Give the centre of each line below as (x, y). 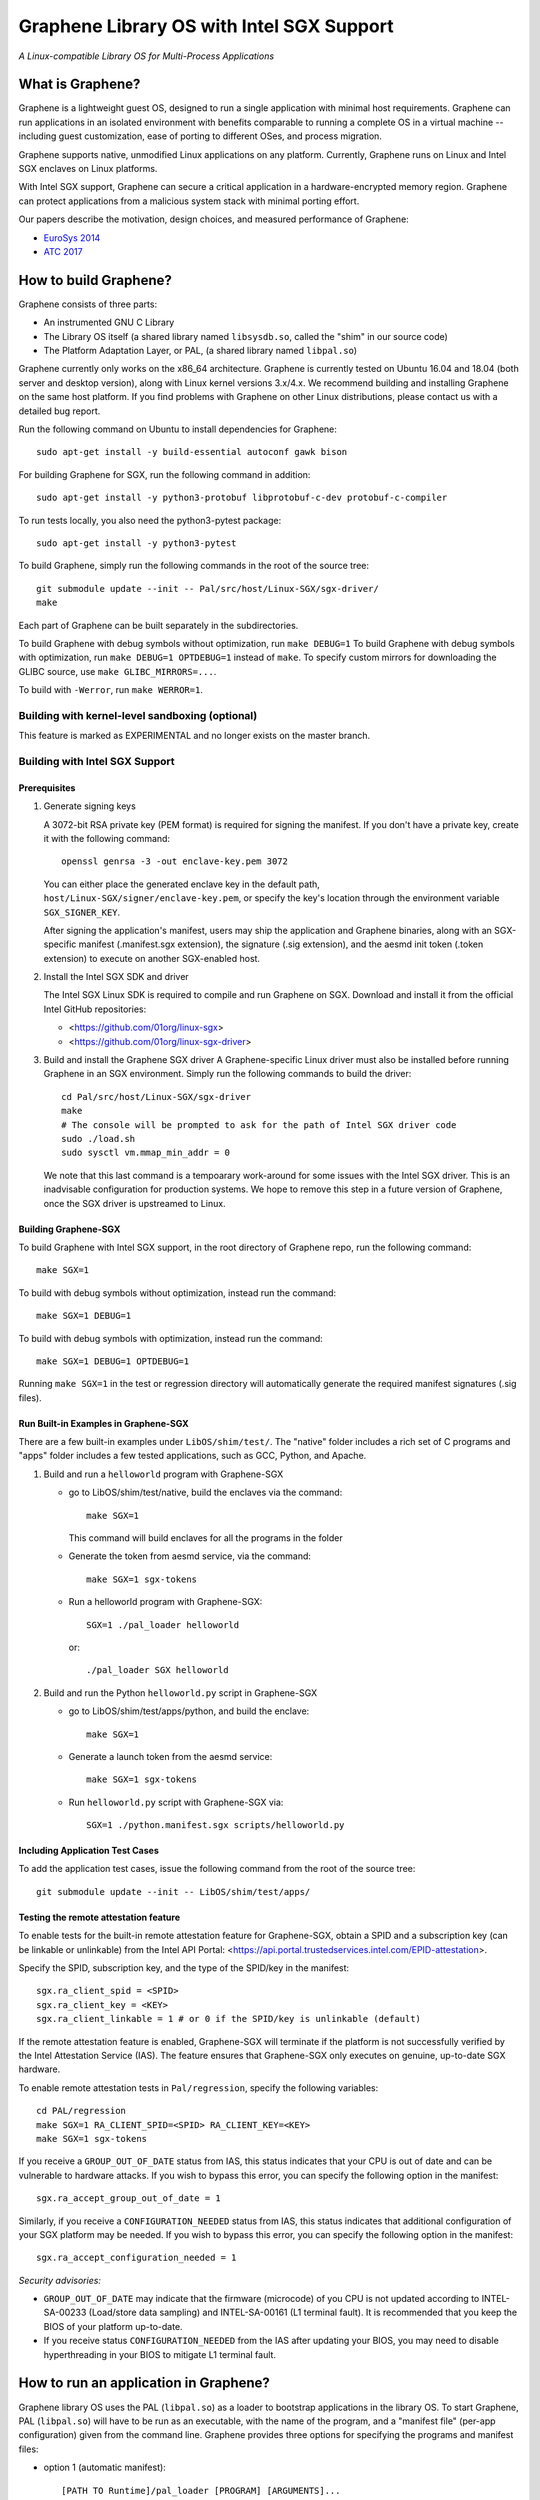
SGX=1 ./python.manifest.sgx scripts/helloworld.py (215, 1825)
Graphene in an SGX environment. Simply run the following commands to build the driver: (227, 1074)
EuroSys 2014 (72, 237)
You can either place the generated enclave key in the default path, (181, 884)
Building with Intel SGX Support (96, 761)
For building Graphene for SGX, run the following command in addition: (164, 474)
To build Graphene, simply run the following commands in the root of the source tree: (194, 566)
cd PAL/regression (81, 2111)
